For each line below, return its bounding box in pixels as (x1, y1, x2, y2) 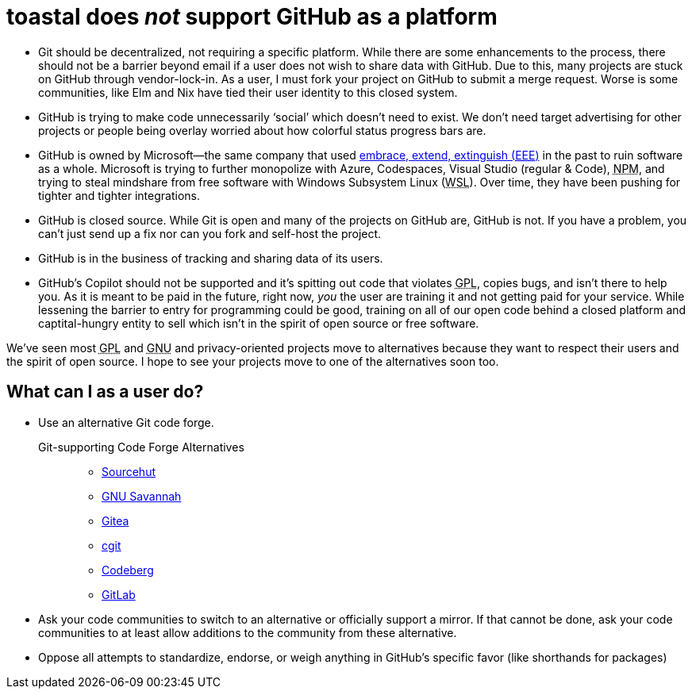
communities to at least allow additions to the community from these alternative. (38, 625, 457, 639)
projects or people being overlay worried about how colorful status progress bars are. (38, 123, 486, 137)
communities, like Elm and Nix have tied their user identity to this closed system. (38, 85, 458, 99)
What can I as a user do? (6, 382, 204, 402)
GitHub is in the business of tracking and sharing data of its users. (38, 251, 383, 265)
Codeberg (102, 563, 154, 577)
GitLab (102, 587, 136, 601)
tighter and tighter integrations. (38, 188, 200, 202)
